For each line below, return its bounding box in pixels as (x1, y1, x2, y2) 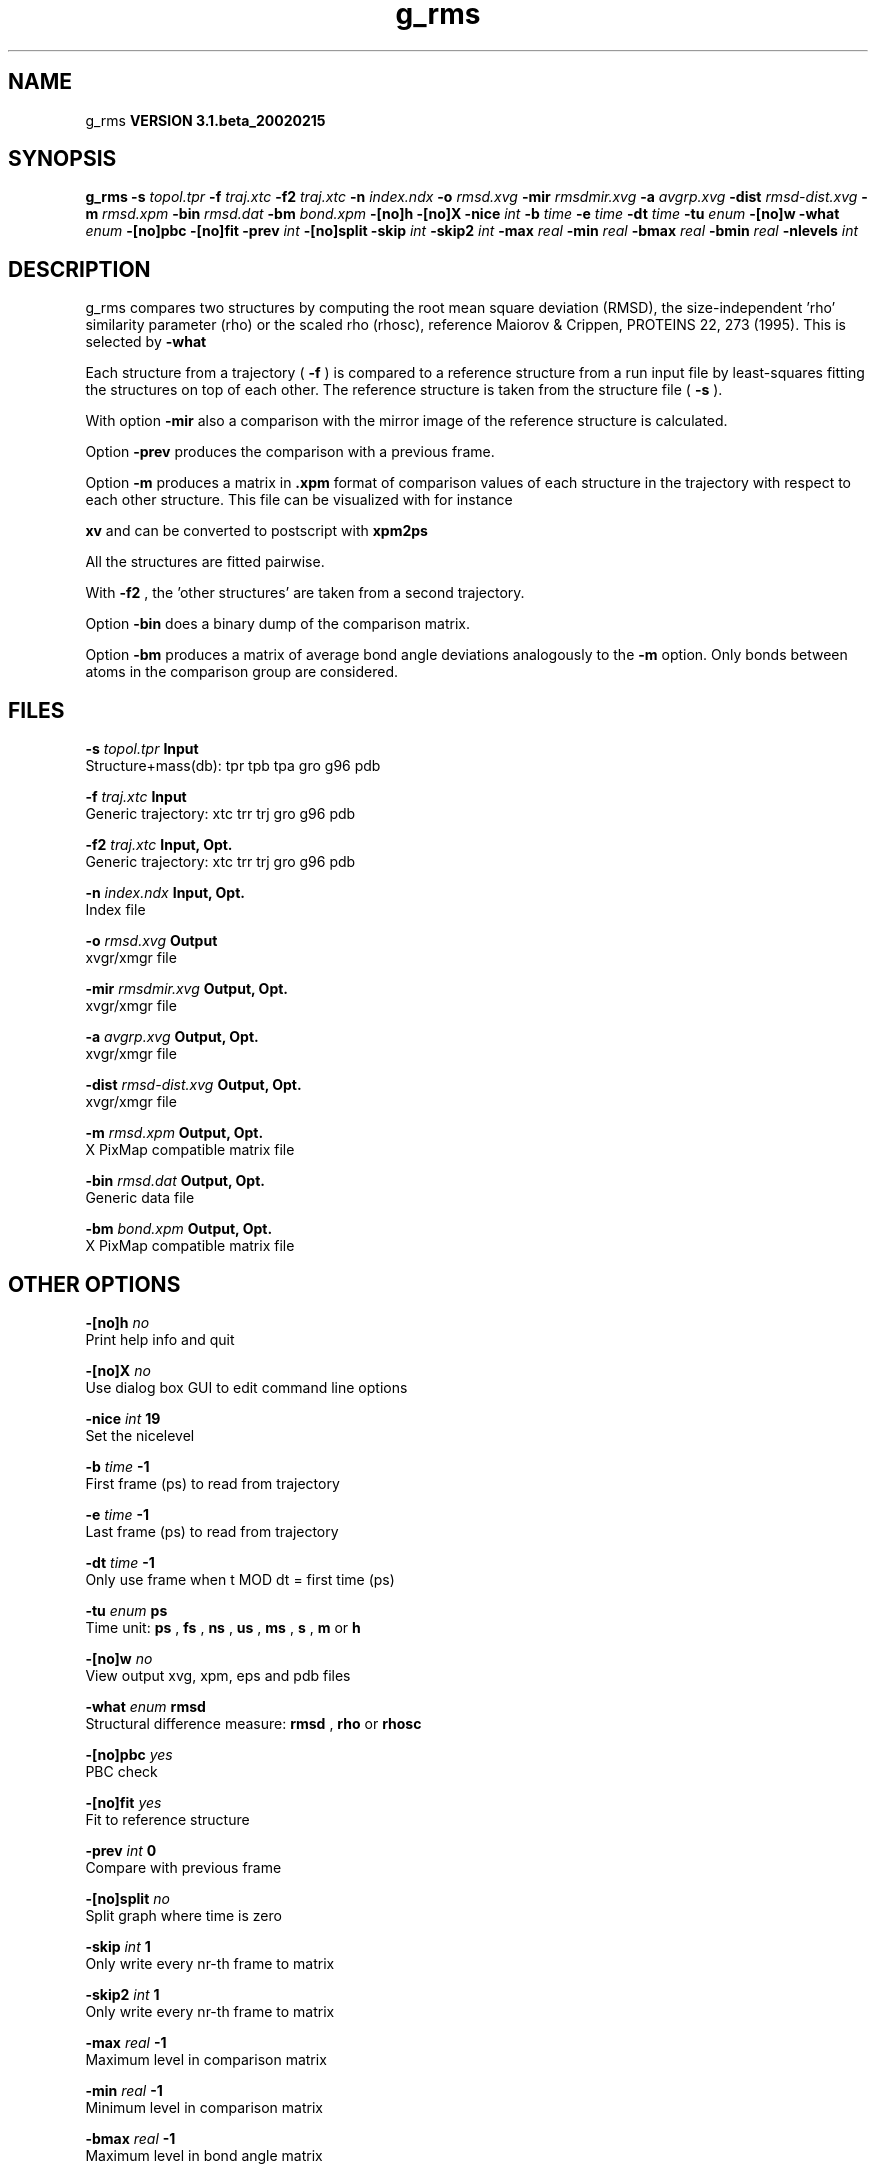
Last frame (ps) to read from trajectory (85, 1522, 339, 1540)
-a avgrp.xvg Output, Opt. (85, 1028, 259, 1046)
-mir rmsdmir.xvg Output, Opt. (85, 980, 289, 998)
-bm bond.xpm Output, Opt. (85, 1220, 273, 1238)
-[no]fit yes (85, 1793, 162, 1811)
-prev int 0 (85, 1841, 157, 1859)
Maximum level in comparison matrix (85, 2050, 327, 2068)
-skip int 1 (85, 1937, 151, 1955)
